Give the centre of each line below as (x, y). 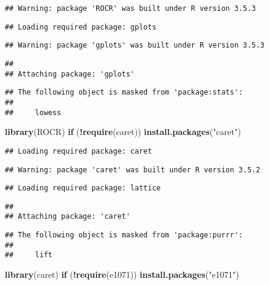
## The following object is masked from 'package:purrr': (124, 235)
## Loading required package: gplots (81, 27)
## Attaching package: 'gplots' (70, 74)
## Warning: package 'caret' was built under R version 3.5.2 (133, 170)
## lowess (33, 112)
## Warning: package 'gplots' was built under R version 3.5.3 (135, 45)
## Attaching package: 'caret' (68, 217)
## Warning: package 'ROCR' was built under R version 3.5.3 (131, 8)
